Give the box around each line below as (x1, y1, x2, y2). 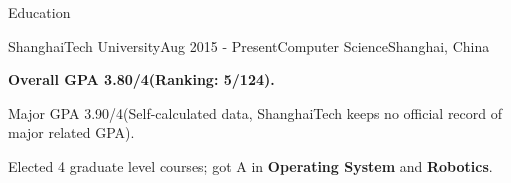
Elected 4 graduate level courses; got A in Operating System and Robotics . (8, 155, 493, 176)
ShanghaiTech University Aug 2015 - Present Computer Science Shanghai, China (8, 35, 490, 56)
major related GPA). (8, 122, 135, 143)
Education (8, 2, 71, 22)
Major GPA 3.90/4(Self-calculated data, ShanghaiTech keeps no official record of (8, 102, 503, 123)
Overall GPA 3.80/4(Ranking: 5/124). (8, 69, 275, 90)
